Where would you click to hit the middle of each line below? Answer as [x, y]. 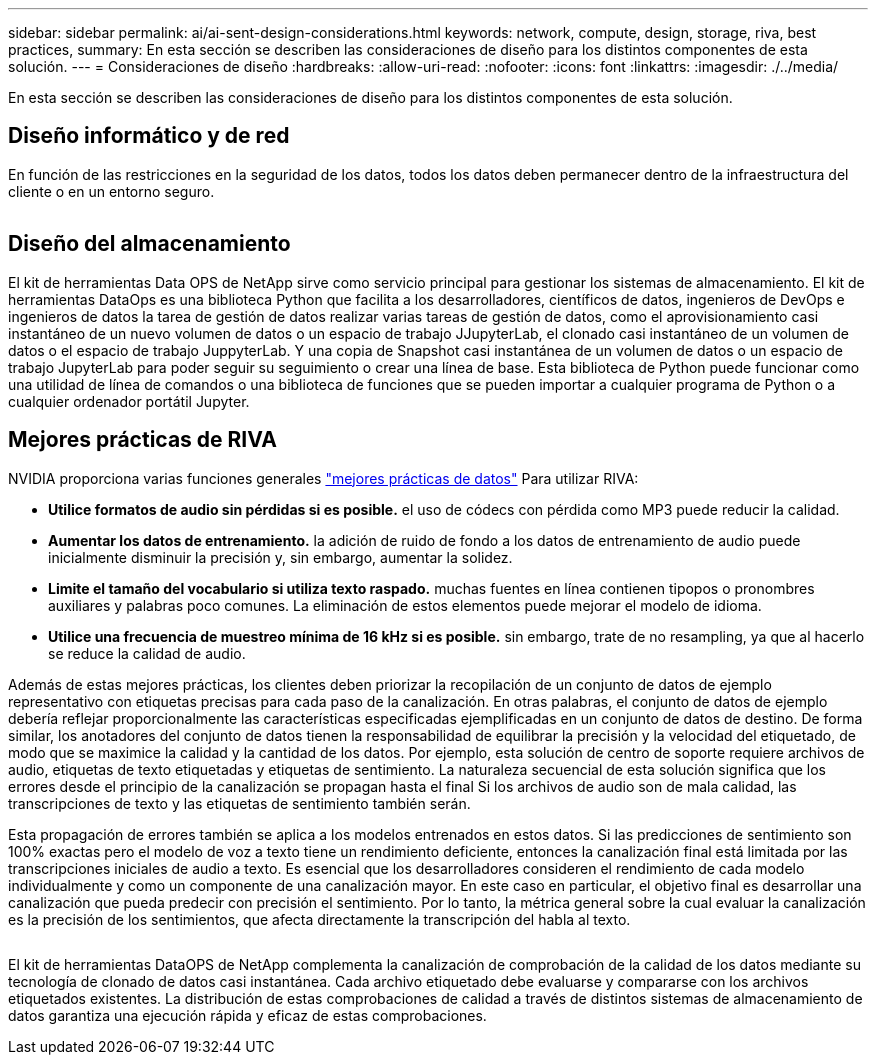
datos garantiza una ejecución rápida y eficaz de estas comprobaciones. [247, 1015]
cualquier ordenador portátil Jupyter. [129, 401]
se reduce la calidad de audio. [147, 653]
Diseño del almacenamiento [149, 244]
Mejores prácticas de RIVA [142, 440]
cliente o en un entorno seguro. [111, 191]
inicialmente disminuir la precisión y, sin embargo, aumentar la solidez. [280, 557]
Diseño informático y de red [149, 136]
